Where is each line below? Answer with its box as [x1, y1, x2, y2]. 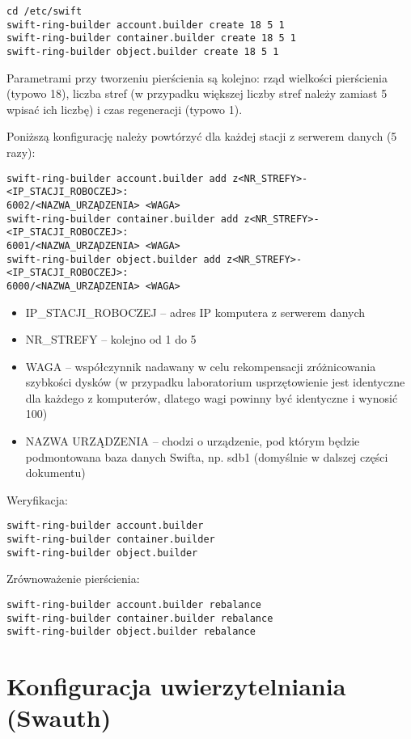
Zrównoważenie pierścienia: [6, 570, 140, 587]
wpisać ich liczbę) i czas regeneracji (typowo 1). [6, 100, 243, 117]
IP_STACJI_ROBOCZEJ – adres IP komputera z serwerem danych [25, 303, 366, 320]
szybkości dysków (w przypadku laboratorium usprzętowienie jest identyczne [25, 374, 405, 391]
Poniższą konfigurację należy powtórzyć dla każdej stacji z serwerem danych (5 [6, 128, 397, 145]
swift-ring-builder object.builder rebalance [6, 626, 256, 638]
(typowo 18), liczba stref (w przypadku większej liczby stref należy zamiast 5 [6, 85, 388, 102]
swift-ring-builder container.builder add [6, 213, 239, 225]
